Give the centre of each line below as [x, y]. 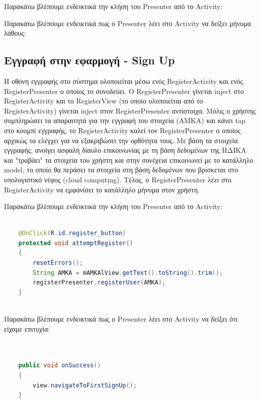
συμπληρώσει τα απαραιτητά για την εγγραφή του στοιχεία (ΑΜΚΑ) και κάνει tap [125, 120]
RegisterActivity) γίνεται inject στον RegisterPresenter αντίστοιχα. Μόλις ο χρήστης [130, 110]
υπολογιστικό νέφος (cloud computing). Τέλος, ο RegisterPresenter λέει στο [118, 179]
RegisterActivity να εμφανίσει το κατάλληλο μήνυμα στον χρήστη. [102, 189]
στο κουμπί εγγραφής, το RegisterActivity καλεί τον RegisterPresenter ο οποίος [122, 130]
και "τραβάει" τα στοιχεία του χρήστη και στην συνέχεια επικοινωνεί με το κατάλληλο [129, 160]
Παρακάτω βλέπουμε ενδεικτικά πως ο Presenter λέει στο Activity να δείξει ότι [121, 319]
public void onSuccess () [60, 366]
